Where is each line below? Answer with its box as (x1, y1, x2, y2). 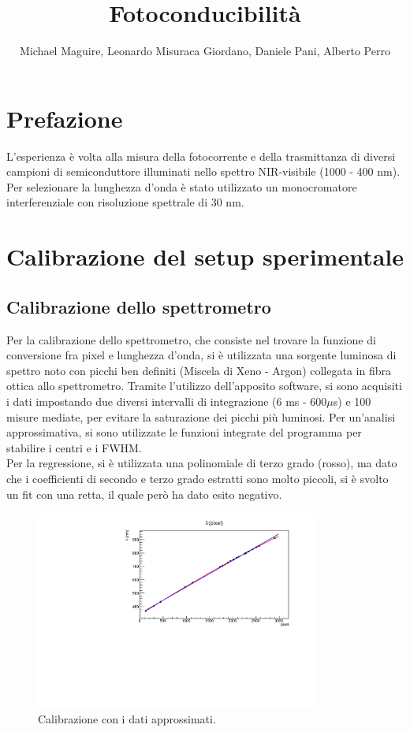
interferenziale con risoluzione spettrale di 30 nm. (6, 194, 244, 210)
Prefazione (6, 102, 123, 134)
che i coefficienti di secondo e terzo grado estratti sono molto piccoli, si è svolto (6, 470, 389, 486)
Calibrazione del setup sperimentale (6, 240, 404, 273)
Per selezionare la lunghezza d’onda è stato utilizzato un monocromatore (6, 178, 357, 195)
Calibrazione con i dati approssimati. (38, 711, 216, 727)
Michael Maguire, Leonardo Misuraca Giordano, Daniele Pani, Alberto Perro (20, 43, 390, 59)
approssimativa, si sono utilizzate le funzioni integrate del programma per (6, 424, 362, 440)
